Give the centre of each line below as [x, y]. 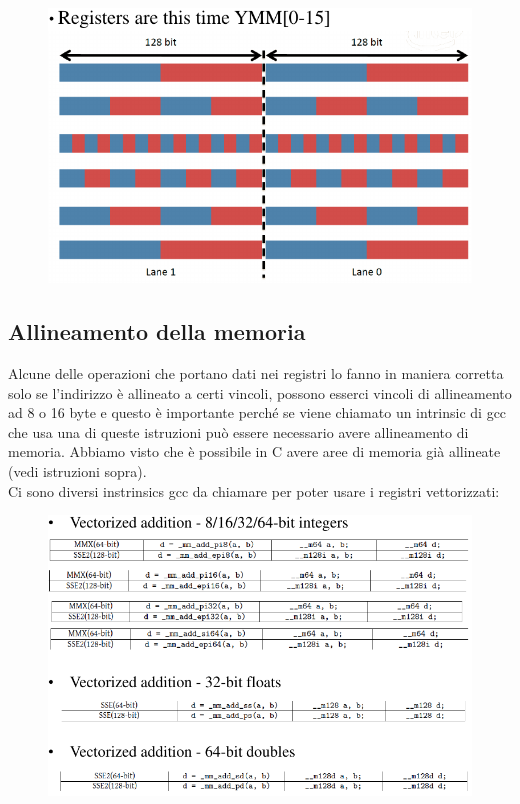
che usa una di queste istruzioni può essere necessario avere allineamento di [238, 431]
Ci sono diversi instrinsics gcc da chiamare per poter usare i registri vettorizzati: [254, 490]
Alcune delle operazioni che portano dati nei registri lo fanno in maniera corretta [256, 372]
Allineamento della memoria [157, 331]
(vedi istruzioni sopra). [77, 470]
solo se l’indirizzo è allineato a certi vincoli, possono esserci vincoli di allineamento [260, 392]
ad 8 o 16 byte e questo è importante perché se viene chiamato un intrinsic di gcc [257, 412]
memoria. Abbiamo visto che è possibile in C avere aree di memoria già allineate [254, 451]
